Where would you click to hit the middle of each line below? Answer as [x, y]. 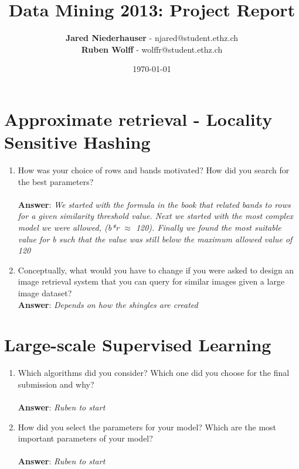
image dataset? [45, 292]
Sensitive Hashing [77, 142]
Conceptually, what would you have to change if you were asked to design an [156, 270]
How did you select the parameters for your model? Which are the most [147, 427]
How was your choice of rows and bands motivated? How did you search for [154, 170]
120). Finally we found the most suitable [208, 227]
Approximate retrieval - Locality [138, 119]
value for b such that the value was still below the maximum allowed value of [155, 239]
